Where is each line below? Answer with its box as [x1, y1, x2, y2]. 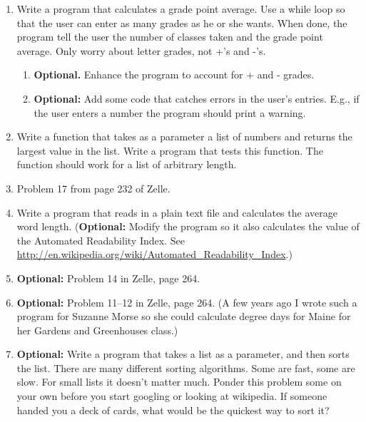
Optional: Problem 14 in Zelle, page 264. [16, 270, 200, 285]
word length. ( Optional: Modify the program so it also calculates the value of [16, 219, 360, 234]
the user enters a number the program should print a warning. [34, 105, 306, 120]
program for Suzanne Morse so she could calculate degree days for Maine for [16, 309, 351, 324]
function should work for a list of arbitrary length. [16, 157, 237, 172]
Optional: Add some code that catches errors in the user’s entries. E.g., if [34, 91, 360, 105]
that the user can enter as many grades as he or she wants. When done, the [16, 15, 347, 30]
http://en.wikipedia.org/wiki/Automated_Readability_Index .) [16, 247, 293, 262]
